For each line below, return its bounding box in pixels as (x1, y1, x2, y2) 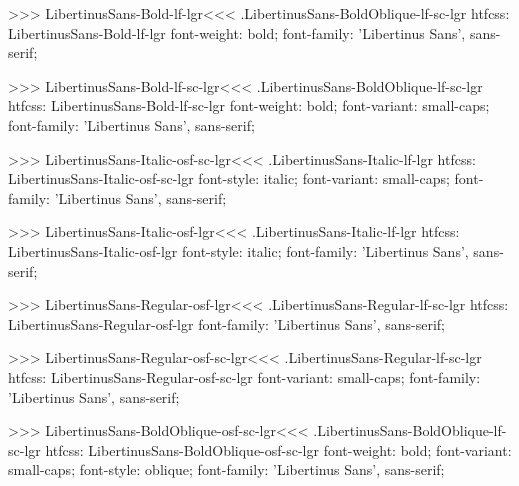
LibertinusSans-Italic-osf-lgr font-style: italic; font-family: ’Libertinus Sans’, (8, 240, 469, 261)
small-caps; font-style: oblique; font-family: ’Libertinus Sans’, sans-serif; (8, 459, 445, 480)
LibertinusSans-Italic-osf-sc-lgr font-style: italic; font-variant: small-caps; (8, 168, 450, 189)
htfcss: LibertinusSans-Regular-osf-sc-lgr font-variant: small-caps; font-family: (8, 366, 481, 387)
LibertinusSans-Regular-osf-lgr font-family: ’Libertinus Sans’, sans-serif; (8, 313, 446, 334)
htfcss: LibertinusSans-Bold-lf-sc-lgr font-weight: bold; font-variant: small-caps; (8, 95, 490, 116)
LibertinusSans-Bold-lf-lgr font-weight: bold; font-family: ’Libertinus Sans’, (8, 22, 466, 43)
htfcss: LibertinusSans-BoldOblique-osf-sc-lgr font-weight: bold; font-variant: (45, 439, 512, 460)
